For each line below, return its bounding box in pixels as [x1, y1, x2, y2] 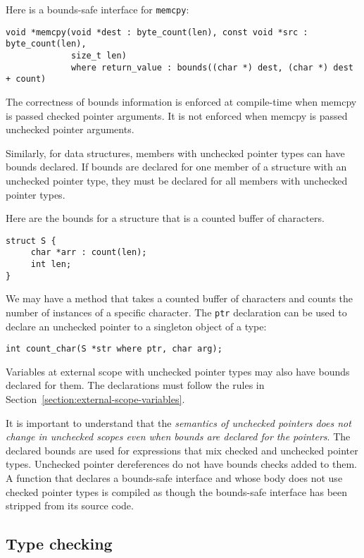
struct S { [6, 235, 56, 246]
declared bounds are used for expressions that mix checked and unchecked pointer [6, 442, 358, 457]
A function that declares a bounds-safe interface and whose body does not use [6, 470, 343, 485]
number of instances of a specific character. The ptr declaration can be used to [6, 304, 347, 319]
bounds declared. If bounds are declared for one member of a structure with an [6, 159, 347, 174]
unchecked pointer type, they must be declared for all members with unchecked [6, 173, 348, 187]
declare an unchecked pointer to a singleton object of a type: [6, 318, 267, 333]
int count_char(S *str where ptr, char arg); [6, 344, 222, 354]
